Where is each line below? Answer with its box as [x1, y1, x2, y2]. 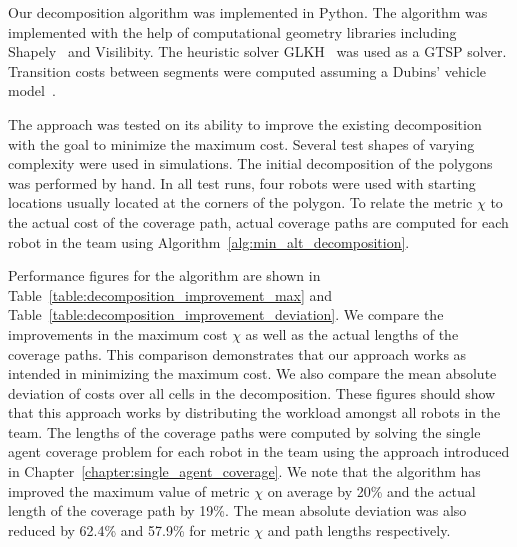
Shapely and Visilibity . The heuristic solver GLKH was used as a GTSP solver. [8, 41, 507, 62]
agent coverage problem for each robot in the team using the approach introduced [8, 441, 510, 462]
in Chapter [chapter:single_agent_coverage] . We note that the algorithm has [8, 461, 481, 482]
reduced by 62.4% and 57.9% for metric [8, 519, 250, 540]
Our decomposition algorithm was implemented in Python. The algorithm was [8, 2, 488, 22]
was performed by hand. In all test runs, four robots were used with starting [8, 172, 476, 193]
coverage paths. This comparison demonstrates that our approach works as [8, 343, 467, 364]
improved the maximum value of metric [8, 480, 250, 501]
